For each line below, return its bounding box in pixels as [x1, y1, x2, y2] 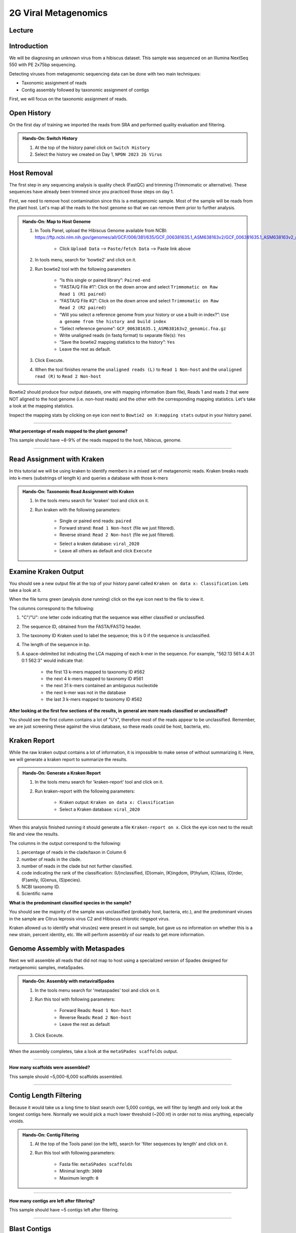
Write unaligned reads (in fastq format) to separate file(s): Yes [59, 332, 186, 338]
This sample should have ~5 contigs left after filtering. [9, 1207, 119, 1213]
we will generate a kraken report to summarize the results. [9, 756, 128, 762]
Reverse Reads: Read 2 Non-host [59, 1014, 132, 1020]
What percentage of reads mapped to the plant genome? [9, 428, 128, 434]
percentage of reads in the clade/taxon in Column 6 [21, 849, 127, 855]
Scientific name [21, 891, 53, 897]
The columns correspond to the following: [9, 605, 95, 611]
